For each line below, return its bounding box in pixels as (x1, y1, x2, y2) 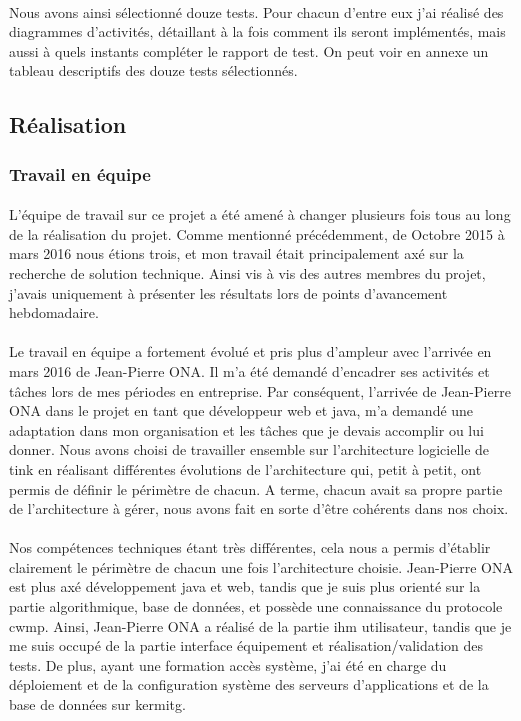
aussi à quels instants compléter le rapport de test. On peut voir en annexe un (9, 40, 489, 61)
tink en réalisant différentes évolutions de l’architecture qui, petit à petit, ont (9, 458, 482, 479)
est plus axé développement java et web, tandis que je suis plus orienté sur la (9, 576, 481, 597)
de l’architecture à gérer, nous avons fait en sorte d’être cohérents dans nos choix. (9, 498, 509, 519)
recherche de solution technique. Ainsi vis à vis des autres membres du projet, (9, 262, 486, 283)
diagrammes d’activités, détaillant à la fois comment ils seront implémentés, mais (9, 21, 506, 42)
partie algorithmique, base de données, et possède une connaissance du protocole (9, 596, 503, 617)
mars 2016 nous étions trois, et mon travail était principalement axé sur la (9, 243, 464, 264)
